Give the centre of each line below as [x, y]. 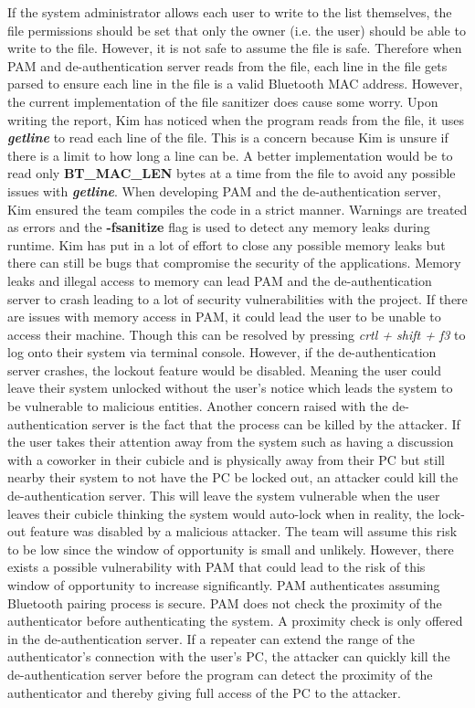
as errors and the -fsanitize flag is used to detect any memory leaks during [219, 227]
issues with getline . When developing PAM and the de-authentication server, [224, 190]
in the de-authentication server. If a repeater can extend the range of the [211, 638]
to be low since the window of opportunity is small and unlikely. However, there [231, 549]
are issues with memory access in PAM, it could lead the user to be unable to [224, 317]
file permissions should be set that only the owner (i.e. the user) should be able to [237, 30]
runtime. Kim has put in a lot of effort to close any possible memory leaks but [227, 244]
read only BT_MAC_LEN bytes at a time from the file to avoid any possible [232, 173]
